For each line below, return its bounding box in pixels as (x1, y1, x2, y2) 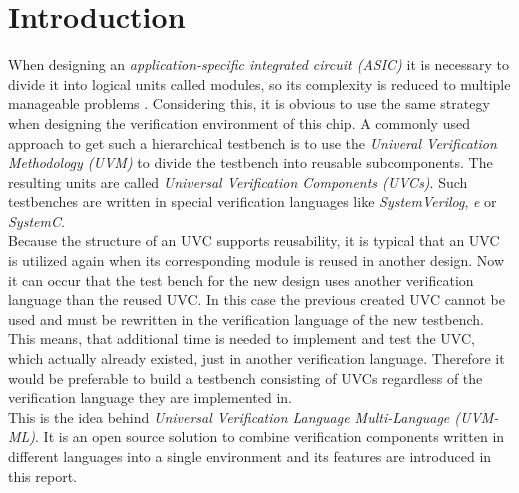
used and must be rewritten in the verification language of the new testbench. (8, 308, 484, 329)
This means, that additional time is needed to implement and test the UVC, (8, 328, 475, 349)
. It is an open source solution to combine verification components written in (35, 426, 505, 447)
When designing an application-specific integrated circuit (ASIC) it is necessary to (8, 54, 510, 75)
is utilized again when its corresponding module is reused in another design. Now (8, 250, 505, 271)
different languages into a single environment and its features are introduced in (8, 446, 492, 466)
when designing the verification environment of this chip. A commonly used (8, 112, 470, 133)
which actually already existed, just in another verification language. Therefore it (8, 348, 505, 369)
